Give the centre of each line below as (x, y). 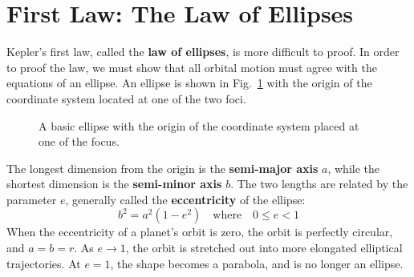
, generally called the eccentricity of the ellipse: (185, 199)
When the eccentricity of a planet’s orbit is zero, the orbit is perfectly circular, (200, 232)
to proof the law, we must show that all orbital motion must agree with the (192, 67)
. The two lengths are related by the (319, 184)
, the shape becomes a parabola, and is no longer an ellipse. (257, 263)
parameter (32, 199)
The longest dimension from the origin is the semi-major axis (162, 168)
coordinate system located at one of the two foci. (126, 98)
